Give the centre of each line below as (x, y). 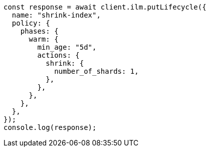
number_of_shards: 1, (96, 71)
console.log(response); (50, 127)
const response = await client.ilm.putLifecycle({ (105, 7)
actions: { (58, 55)
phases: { (39, 31)
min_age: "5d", (67, 47)
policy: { (31, 23)
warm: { (44, 39)
